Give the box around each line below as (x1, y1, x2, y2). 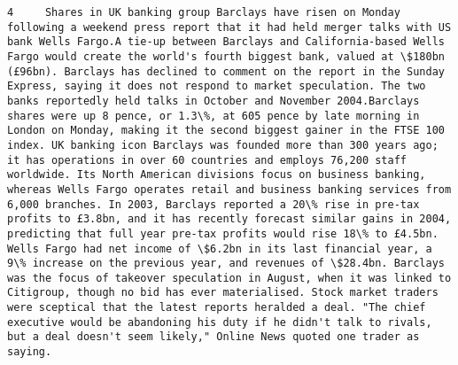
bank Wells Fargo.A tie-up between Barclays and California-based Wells (7, 35, 445, 49)
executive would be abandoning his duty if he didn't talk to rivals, (7, 315, 432, 329)
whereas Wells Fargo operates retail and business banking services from (7, 182, 452, 196)
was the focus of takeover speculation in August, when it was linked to (7, 271, 452, 284)
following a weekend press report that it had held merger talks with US (7, 20, 452, 34)
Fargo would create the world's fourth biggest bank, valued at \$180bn (7, 50, 445, 63)
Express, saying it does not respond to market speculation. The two (7, 80, 426, 93)
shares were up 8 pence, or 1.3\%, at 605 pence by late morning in (7, 109, 420, 122)
